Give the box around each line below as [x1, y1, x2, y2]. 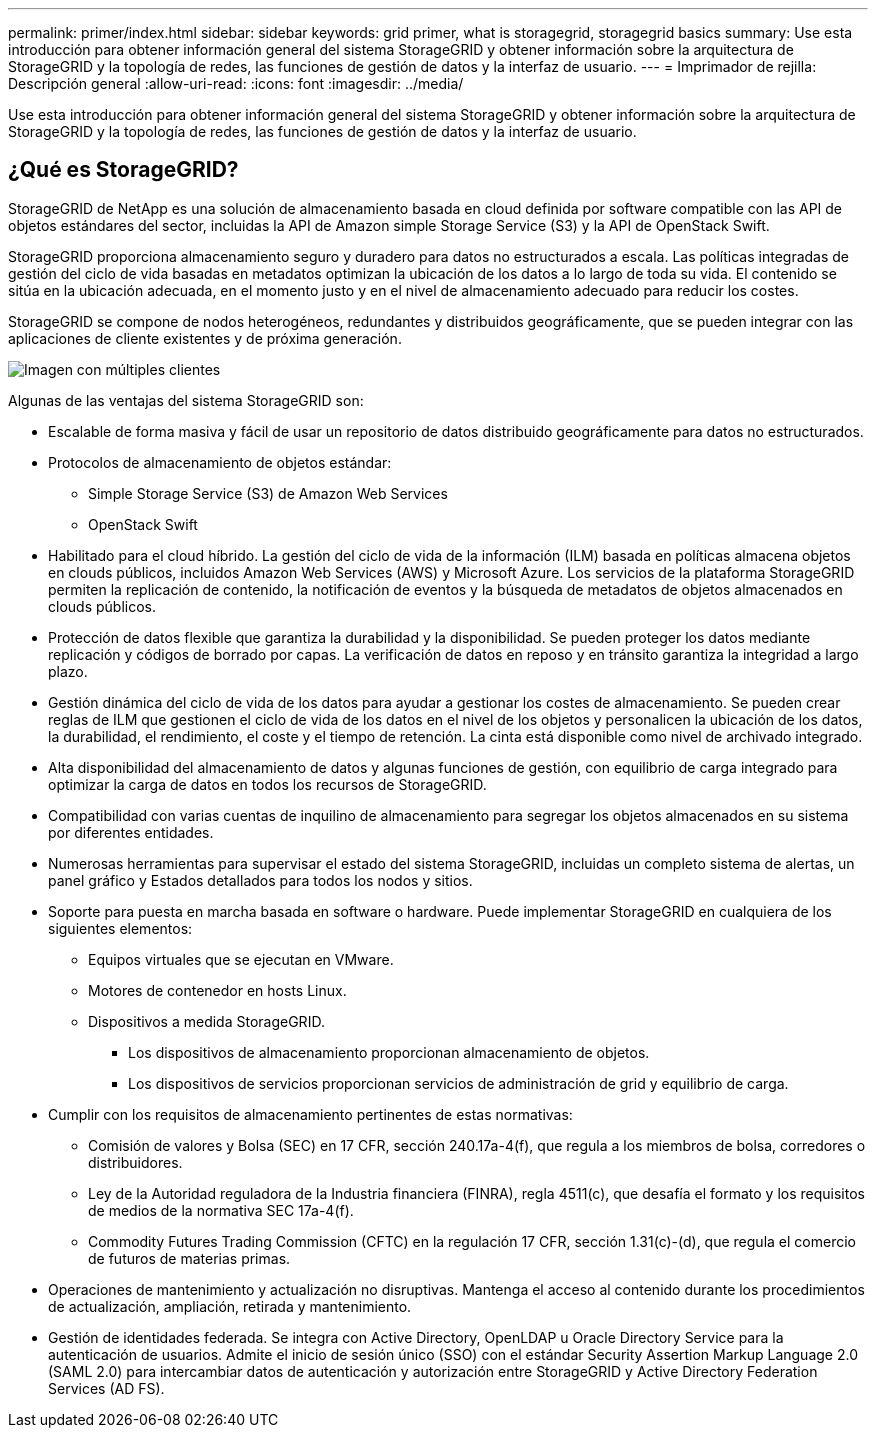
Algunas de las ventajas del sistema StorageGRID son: [8, 391, 364, 409]
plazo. [48, 662, 88, 680]
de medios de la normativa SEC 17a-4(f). [88, 1201, 354, 1219]
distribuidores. [88, 1153, 183, 1171]
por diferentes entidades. [48, 823, 214, 841]
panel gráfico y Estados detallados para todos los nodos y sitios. [48, 871, 473, 889]
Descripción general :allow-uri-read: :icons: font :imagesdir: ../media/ [8, 75, 464, 92]
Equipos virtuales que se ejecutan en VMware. [88, 950, 394, 968]
